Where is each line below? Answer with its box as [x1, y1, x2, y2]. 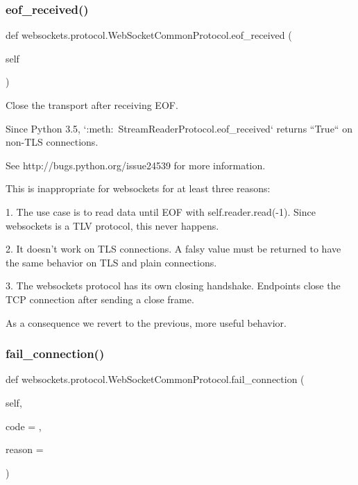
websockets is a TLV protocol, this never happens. [6, 218, 219, 232]
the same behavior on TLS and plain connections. [6, 255, 217, 269]
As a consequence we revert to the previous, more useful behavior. [6, 315, 287, 330]
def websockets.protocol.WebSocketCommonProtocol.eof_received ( [6, 28, 292, 42]
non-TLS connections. [6, 135, 99, 149]
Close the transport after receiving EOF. [6, 98, 178, 112]
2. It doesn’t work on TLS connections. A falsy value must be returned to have [6, 241, 341, 256]
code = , [6, 418, 42, 433]
